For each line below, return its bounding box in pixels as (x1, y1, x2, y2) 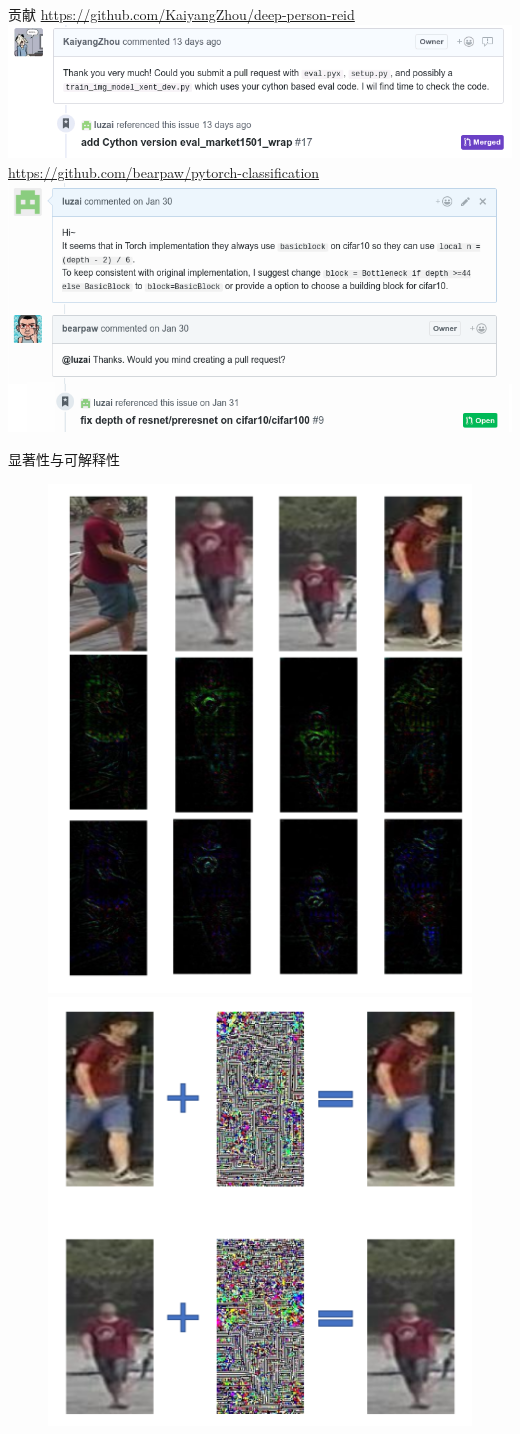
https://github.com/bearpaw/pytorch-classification (8, 162, 320, 183)
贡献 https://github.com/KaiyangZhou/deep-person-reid (8, 4, 355, 24)
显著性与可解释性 (8, 449, 120, 470)
